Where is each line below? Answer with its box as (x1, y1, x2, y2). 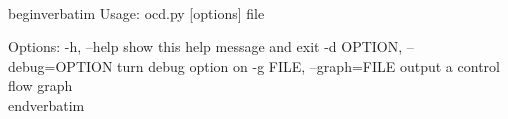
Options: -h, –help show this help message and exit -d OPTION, (8, 36, 403, 57)
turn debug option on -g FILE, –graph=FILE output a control (117, 55, 500, 76)
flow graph (8, 75, 73, 96)
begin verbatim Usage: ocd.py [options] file (8, 2, 265, 23)
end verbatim (8, 94, 85, 115)
